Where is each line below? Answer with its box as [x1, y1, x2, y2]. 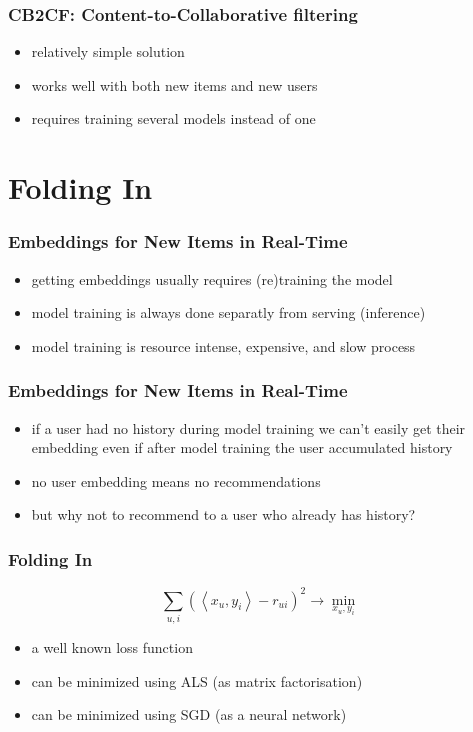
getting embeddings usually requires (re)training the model [31, 268, 393, 289]
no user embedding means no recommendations [31, 470, 321, 491]
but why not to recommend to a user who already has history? [31, 504, 416, 525]
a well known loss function [31, 637, 193, 658]
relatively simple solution [31, 41, 185, 62]
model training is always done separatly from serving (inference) [31, 302, 426, 323]
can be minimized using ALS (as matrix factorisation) [31, 670, 363, 691]
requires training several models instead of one [31, 108, 316, 129]
